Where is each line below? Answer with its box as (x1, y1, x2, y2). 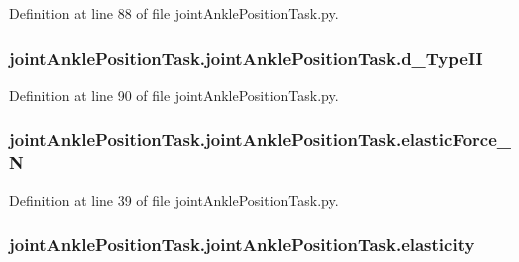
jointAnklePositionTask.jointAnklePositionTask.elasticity (9, 232, 475, 257)
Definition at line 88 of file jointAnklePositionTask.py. (9, 3, 339, 23)
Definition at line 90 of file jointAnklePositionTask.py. (9, 84, 339, 105)
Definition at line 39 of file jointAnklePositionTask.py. (9, 189, 339, 210)
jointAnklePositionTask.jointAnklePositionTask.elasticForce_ (9, 127, 512, 152)
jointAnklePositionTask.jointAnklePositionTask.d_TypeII (9, 45, 483, 70)
